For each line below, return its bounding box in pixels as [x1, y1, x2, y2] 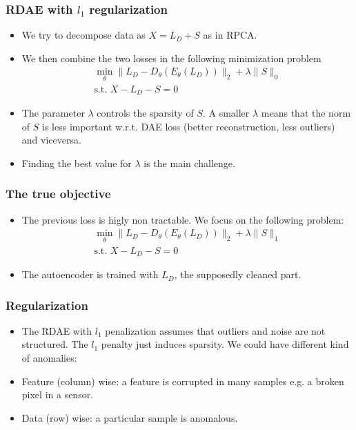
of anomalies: [21, 351, 77, 365]
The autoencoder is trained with [21, 267, 159, 282]
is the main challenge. [144, 155, 235, 170]
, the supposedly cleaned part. [174, 267, 301, 282]
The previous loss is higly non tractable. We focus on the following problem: [21, 212, 344, 226]
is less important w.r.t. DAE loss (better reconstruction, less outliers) [42, 119, 335, 133]
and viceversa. [21, 133, 81, 147]
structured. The [21, 337, 88, 351]
